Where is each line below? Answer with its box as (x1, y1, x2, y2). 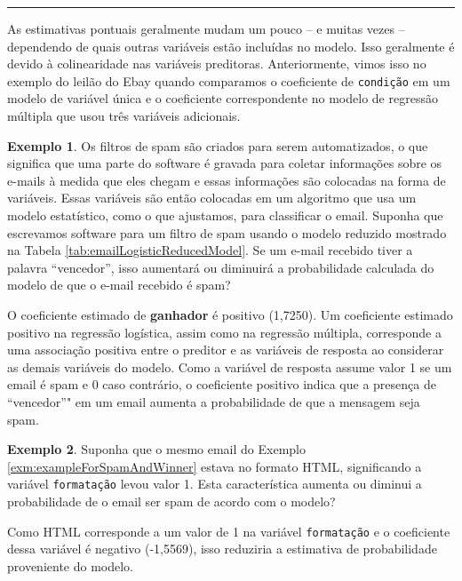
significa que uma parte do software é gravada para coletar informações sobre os (7, 154, 442, 172)
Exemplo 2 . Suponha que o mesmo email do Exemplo (7, 440, 306, 458)
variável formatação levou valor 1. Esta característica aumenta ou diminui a (7, 474, 422, 493)
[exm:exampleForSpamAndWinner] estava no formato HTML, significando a (7, 457, 422, 475)
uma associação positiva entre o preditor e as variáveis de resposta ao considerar (7, 340, 444, 359)
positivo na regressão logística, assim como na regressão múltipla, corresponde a (7, 322, 442, 341)
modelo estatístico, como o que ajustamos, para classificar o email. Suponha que (7, 206, 443, 224)
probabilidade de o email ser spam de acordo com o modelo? (7, 491, 336, 510)
